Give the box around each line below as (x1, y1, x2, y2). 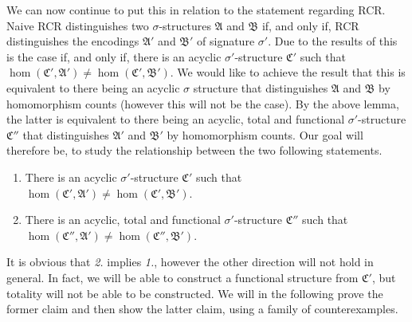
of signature (197, 33, 255, 49)
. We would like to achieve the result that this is (170, 64, 406, 80)
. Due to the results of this (268, 33, 398, 49)
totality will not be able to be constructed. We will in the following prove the (6, 285, 383, 301)
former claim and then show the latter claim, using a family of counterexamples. (6, 300, 398, 317)
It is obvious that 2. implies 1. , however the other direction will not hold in (6, 253, 374, 270)
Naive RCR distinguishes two (6, 17, 149, 33)
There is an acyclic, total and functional (25, 211, 221, 228)
